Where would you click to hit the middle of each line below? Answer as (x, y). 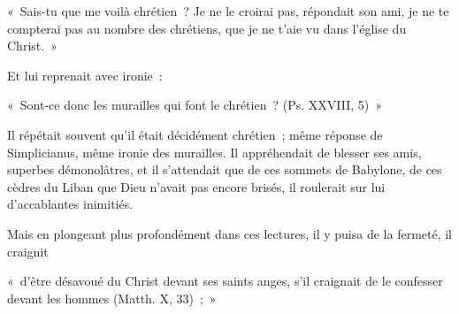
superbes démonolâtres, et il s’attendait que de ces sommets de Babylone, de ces (225, 169)
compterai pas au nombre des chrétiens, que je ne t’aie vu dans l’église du (207, 28)
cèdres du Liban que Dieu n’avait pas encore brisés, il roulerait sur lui (196, 186)
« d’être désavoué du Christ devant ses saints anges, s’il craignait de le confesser (225, 281)
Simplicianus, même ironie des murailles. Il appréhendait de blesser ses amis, (214, 152)
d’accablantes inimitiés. (70, 204)
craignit (28, 251)
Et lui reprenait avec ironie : (85, 75)
